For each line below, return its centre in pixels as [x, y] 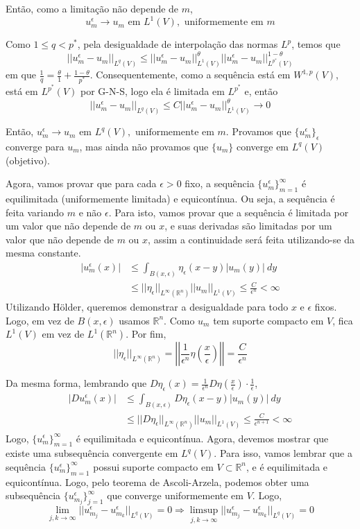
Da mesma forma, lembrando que [76, 383]
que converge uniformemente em [175, 495]
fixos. [326, 307]
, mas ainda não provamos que [144, 146]
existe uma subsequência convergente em [92, 453]
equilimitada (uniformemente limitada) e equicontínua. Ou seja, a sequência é [170, 198]
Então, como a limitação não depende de [92, 8]
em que [21, 75]
